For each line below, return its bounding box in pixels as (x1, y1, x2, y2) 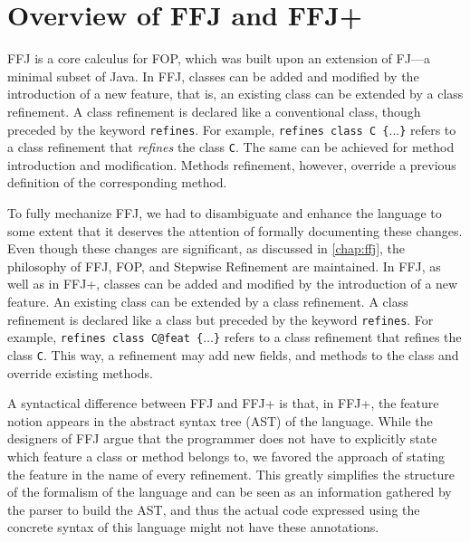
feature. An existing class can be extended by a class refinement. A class (7, 291, 408, 310)
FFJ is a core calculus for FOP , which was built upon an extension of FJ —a (7, 49, 430, 68)
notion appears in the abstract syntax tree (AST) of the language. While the (7, 411, 433, 430)
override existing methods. (7, 363, 153, 382)
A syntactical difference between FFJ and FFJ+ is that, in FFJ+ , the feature (7, 394, 439, 413)
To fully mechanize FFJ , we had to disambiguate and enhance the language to (7, 204, 442, 222)
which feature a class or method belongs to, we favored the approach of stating (7, 446, 446, 465)
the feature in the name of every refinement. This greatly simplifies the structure (7, 464, 456, 483)
